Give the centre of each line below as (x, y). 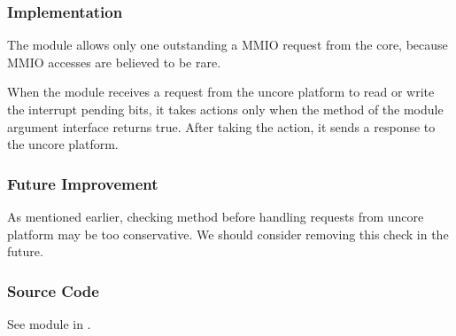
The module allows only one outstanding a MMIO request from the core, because (228, 45)
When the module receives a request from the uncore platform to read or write (221, 92)
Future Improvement (83, 183)
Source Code (53, 290)
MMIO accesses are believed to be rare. (114, 62)
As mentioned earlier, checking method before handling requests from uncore (216, 216)
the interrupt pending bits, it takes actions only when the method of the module (225, 109)
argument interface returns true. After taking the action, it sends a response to (221, 126)
